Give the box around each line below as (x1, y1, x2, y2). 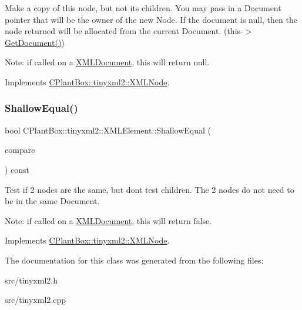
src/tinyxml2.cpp (5, 294, 66, 306)
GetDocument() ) (5, 36, 65, 48)
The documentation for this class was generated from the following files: (5, 254, 264, 266)
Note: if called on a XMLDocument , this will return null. (5, 56, 210, 68)
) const (5, 163, 30, 175)
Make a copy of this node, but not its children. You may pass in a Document (5, 2, 281, 14)
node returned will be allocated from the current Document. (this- (5, 25, 243, 37)
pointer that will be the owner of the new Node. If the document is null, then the (5, 13, 297, 25)
